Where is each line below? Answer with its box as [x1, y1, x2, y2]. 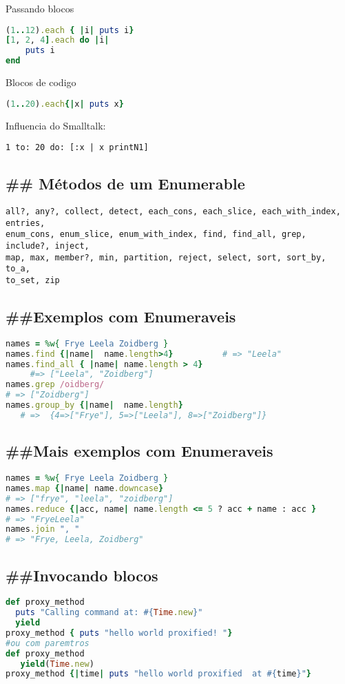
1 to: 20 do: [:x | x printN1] [6, 143, 149, 153]
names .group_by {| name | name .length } [6, 400, 183, 411]
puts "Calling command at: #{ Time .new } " [15, 608, 203, 618]
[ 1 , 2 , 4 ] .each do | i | [6, 35, 109, 45]
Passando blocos [6, 1, 74, 15]
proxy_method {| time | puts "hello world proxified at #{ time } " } [6, 669, 311, 679]
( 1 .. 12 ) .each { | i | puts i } [6, 25, 134, 35]
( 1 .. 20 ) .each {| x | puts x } [6, 99, 124, 109]
